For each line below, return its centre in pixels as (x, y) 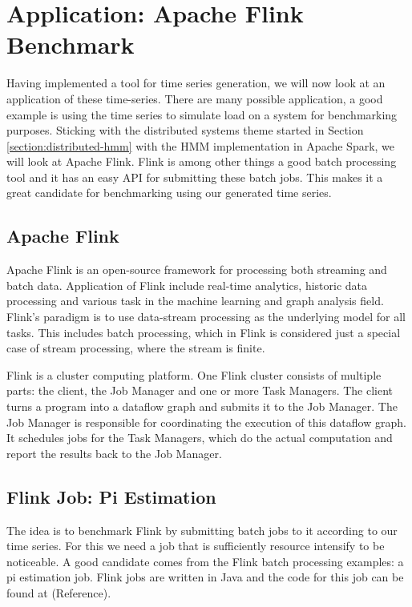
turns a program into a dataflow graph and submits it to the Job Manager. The (202, 406)
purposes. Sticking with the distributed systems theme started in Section (185, 130)
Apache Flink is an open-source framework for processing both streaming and (197, 269)
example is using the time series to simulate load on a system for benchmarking (202, 114)
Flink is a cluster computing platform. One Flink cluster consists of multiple (194, 374)
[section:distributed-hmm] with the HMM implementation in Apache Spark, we (201, 145)
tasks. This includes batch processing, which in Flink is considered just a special (204, 332)
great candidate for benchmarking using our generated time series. (169, 193)
